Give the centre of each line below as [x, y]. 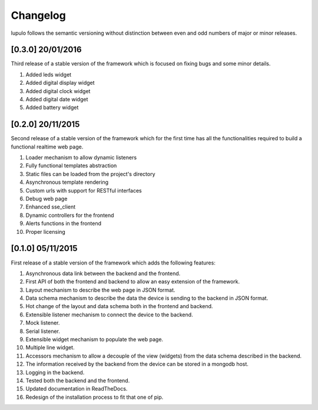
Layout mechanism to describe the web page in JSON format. [100, 290]
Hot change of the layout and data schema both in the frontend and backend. [119, 306]
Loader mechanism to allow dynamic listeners [81, 158]
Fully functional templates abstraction [71, 166]
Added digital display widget [60, 83]
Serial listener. [43, 331]
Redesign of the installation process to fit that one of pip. [95, 397]
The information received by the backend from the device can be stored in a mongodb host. [137, 364]
